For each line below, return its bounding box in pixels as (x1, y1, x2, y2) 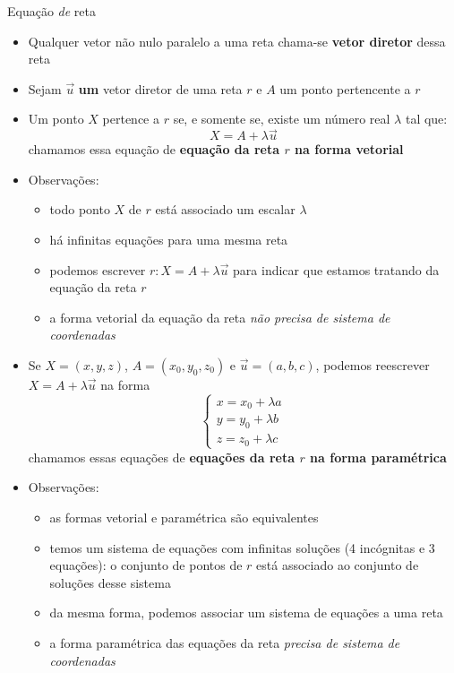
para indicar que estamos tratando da (233, 260, 440, 279)
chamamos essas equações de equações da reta (28, 447, 296, 466)
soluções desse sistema (49, 573, 171, 591)
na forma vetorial (295, 140, 404, 159)
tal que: (405, 109, 448, 128)
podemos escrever (49, 260, 146, 279)
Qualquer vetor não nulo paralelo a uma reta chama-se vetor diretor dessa (28, 31, 446, 50)
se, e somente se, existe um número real (173, 109, 390, 128)
